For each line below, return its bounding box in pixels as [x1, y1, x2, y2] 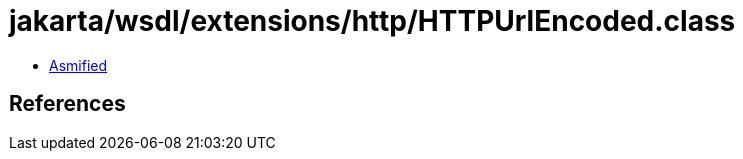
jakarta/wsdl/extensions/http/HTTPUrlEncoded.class [9, 4, 736, 38]
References [9, 91, 126, 117]
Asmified [49, 56, 108, 74]
